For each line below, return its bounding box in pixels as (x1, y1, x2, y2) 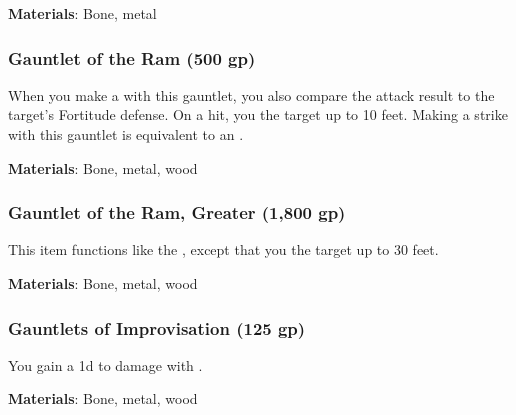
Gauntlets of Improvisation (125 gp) (8, 315, 306, 340)
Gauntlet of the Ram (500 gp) (8, 45, 256, 70)
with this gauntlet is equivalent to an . (8, 124, 244, 144)
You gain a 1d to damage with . (8, 354, 203, 375)
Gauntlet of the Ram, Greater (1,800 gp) (8, 200, 346, 225)
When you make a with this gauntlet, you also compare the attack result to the (8, 84, 495, 105)
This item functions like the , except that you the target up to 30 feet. (8, 239, 439, 260)
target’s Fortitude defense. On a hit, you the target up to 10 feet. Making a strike (8, 104, 508, 125)
